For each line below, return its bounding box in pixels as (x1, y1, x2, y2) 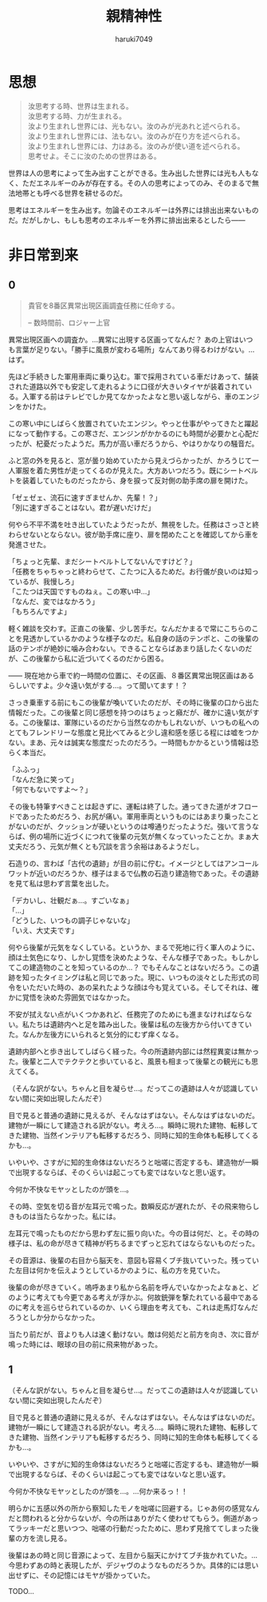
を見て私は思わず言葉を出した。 (8, 878, 113, 888)
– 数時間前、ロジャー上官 (27, 318, 111, 327)
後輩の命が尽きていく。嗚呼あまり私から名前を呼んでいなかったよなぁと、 (8, 1282, 253, 1292)
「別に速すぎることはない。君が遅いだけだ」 (8, 502, 155, 512)
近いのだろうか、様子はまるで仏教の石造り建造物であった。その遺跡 (35, 869, 259, 878)
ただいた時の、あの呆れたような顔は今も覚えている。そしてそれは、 (29, 982, 253, 992)
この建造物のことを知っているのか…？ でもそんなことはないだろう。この (14, 962, 253, 972)
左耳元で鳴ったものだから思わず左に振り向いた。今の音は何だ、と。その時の (8, 1228, 260, 1238)
